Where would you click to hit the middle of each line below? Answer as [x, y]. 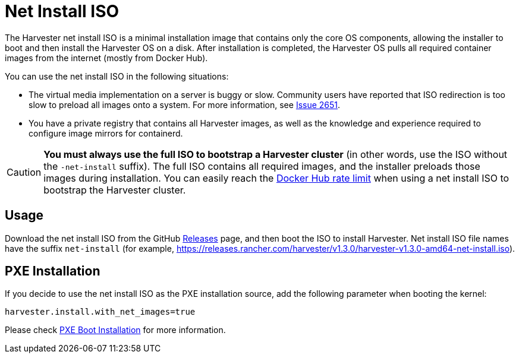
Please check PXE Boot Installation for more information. [115, 330]
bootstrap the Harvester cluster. [115, 190]
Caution [24, 172]
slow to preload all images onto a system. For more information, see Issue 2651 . [185, 104]
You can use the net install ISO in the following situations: [117, 76]
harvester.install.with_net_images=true [100, 312]
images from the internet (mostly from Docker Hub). [106, 58]
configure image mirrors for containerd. [106, 133]
